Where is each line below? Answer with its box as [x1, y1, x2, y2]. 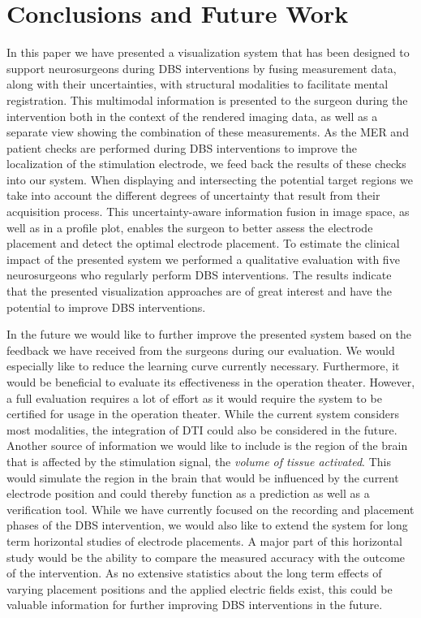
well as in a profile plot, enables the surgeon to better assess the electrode [6, 218, 373, 236]
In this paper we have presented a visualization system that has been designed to [6, 44, 410, 61]
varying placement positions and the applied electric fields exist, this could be [6, 580, 393, 597]
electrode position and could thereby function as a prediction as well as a [6, 485, 370, 502]
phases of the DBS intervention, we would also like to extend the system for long [6, 516, 408, 534]
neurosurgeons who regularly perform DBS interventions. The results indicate [6, 266, 392, 283]
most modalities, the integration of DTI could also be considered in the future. [6, 421, 397, 438]
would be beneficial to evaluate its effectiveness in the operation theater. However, [6, 374, 415, 390]
